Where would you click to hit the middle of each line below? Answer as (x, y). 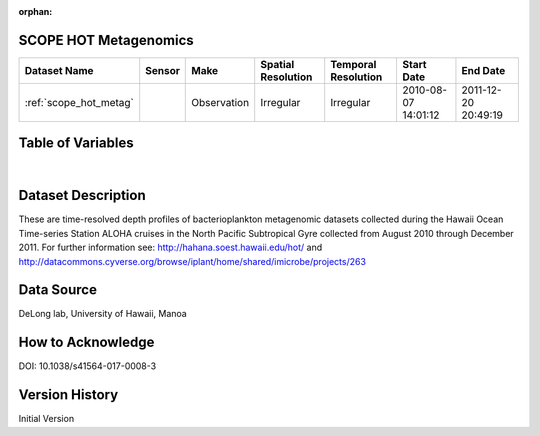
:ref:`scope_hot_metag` (79, 102)
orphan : (35, 11)
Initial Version (46, 419)
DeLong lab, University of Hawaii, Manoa (102, 314)
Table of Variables (76, 143)
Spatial (277, 64)
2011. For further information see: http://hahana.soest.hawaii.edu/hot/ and (170, 247)
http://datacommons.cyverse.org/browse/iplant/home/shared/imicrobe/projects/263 (192, 261)
